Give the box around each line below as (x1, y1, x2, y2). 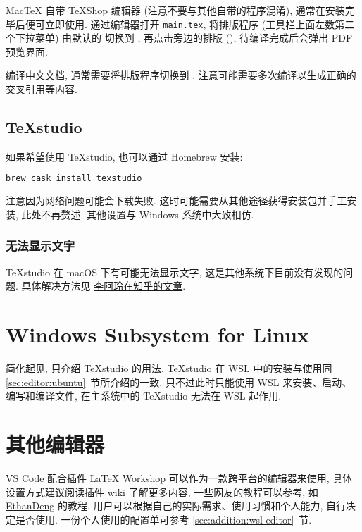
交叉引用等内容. (6, 82, 77, 97)
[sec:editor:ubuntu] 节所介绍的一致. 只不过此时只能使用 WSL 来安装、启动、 (6, 374, 352, 389)
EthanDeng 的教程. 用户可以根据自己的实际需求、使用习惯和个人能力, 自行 (6, 498, 347, 513)
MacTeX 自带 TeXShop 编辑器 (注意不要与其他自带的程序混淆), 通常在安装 (6, 3, 345, 17)
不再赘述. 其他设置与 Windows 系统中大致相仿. (41, 206, 254, 221)
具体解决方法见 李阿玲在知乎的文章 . (21, 278, 186, 293)
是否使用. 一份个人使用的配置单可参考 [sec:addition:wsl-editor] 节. (15, 512, 312, 526)
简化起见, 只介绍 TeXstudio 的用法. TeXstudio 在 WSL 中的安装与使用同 (6, 361, 332, 376)
